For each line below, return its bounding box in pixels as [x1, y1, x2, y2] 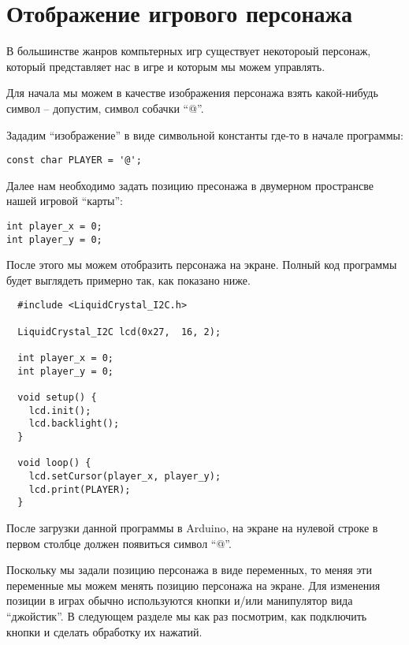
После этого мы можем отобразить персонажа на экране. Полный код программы [6, 256, 397, 273]
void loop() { [17, 457, 91, 469]
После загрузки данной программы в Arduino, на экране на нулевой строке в [6, 519, 378, 535]
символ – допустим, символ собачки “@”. [6, 99, 204, 116]
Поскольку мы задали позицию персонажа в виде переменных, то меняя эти [6, 561, 372, 578]
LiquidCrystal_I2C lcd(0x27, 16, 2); [17, 326, 221, 337]
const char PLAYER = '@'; [6, 155, 142, 166]
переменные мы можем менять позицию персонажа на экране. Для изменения [6, 576, 381, 593]
